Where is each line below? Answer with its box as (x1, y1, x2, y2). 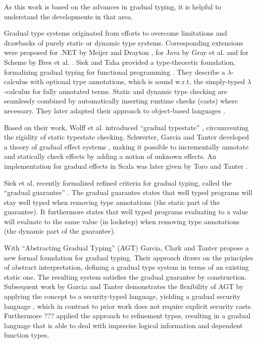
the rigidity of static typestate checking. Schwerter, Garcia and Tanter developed (4, 132, 249, 142)
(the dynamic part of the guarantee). (4, 226, 116, 236)
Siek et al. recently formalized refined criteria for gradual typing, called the (4, 177, 232, 188)
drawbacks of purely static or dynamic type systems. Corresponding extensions (4, 37, 244, 48)
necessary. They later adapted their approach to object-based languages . (4, 105, 225, 115)
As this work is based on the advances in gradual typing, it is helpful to (4, 1, 221, 11)
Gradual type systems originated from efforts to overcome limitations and (4, 28, 227, 38)
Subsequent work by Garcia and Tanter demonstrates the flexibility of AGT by (4, 281, 244, 292)
